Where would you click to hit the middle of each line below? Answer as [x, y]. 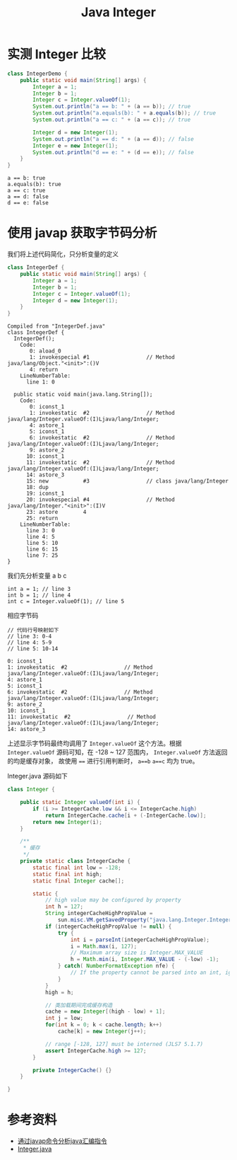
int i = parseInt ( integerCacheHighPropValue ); [140, 940]
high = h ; [59, 992]
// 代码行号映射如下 [33, 631]
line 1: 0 [40, 382]
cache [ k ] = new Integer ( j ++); [102, 1031]
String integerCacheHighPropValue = [99, 914]
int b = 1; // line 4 [39, 595]
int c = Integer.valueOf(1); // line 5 [66, 602]
